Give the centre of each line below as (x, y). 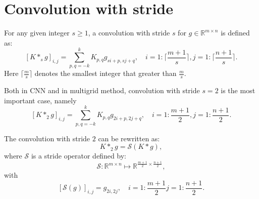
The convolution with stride (47, 138)
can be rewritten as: (129, 138)
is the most (238, 90)
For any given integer (37, 33)
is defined (235, 33)
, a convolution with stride (129, 33)
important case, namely (40, 100)
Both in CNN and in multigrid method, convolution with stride (102, 90)
